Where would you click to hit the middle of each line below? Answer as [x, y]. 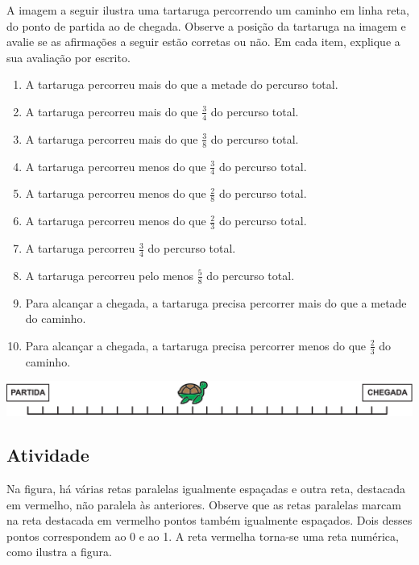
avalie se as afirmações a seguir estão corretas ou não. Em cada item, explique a [203, 42]
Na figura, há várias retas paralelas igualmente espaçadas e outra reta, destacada [206, 488]
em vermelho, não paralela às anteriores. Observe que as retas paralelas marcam [204, 504]
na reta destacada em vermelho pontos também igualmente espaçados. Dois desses [209, 520]
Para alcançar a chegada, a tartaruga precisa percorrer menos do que [196, 345]
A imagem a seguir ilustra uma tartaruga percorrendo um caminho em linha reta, [208, 10]
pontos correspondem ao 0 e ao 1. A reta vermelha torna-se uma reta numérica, [203, 536]
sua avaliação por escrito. [68, 57]
